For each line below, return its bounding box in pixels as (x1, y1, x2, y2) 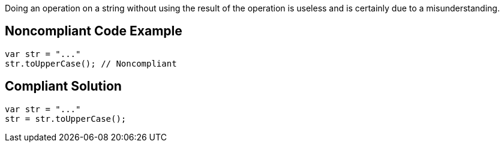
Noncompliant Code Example (5, 23, 182, 39)
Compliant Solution (5, 79, 122, 94)
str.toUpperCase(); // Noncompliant (5, 58, 177, 68)
